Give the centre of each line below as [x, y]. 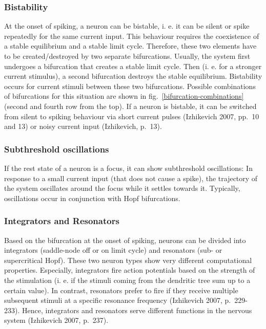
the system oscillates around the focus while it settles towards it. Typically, [122, 188]
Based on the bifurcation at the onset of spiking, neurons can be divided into [125, 240]
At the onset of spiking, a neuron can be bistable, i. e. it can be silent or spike [127, 26]
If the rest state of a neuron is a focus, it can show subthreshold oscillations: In [128, 168]
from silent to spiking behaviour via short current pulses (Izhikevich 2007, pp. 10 [132, 116]
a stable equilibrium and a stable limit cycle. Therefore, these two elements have [130, 46]
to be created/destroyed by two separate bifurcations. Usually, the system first [127, 56]
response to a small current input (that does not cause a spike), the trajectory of [131, 178]
